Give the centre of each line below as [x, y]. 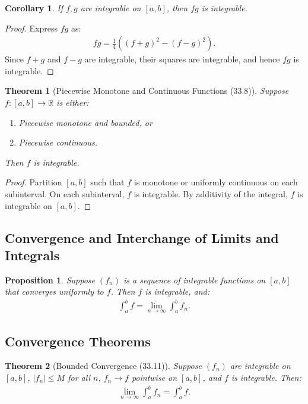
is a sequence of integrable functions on [194, 280]
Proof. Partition [34, 182]
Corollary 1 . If [34, 8]
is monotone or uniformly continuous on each [216, 182]
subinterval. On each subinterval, [65, 193]
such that [107, 182]
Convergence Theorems [78, 341]
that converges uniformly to [54, 291]
